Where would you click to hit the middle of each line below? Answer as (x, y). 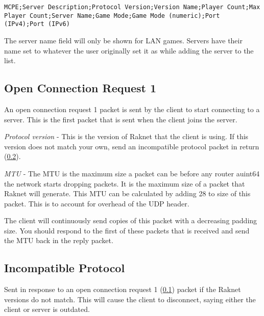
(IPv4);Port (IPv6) (37, 24)
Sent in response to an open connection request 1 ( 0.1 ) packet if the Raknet (123, 289)
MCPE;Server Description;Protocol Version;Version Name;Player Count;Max (132, 7)
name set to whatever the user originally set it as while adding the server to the (129, 50)
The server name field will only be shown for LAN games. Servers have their (123, 40)
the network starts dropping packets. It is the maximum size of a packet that (125, 183)
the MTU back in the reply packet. (59, 240)
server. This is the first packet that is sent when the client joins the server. (121, 119)
